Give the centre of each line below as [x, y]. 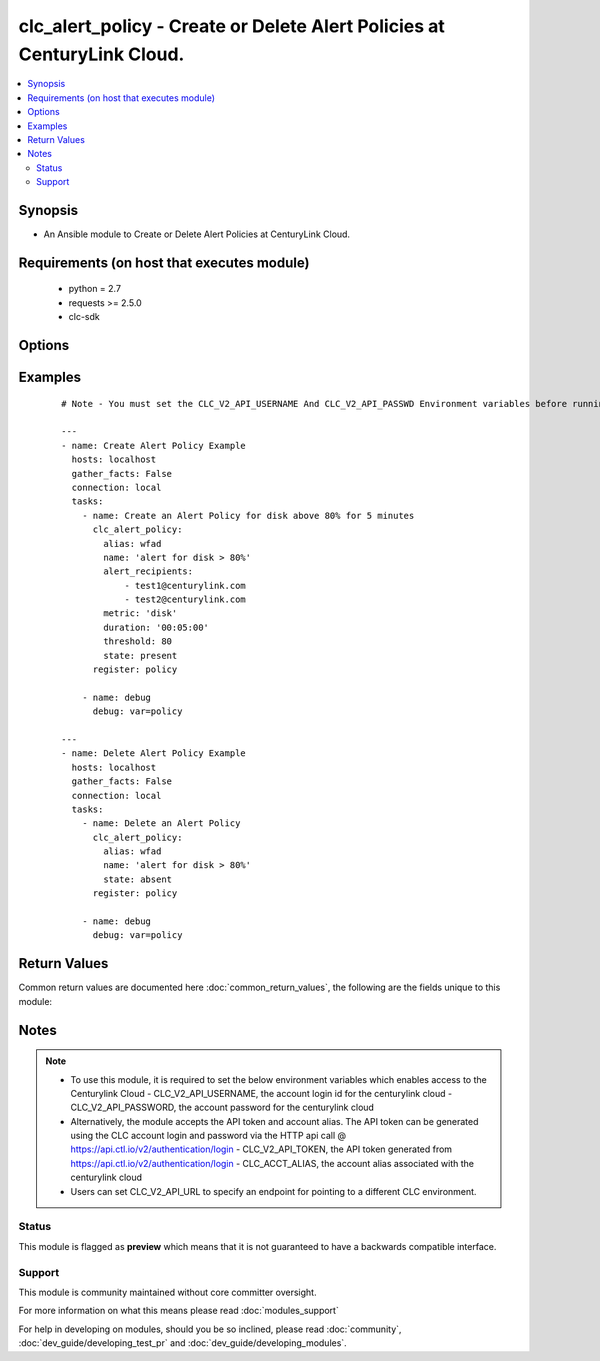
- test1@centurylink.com [185, 585]
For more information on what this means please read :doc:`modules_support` [178, 1311]
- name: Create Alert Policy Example [154, 445]
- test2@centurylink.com [185, 599]
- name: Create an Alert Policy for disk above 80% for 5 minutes [248, 515]
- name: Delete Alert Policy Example [154, 753]
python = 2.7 [95, 289]
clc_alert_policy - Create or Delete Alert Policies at [231, 26]
